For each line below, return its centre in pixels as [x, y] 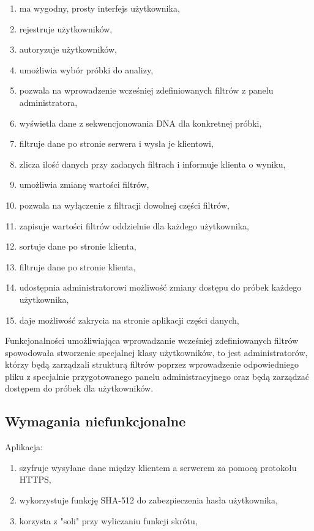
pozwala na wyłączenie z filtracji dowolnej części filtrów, [124, 205]
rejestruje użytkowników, [66, 28]
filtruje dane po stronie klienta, [77, 266]
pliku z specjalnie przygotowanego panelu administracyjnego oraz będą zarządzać [157, 376]
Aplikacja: [24, 447]
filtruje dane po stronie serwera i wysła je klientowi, [116, 143]
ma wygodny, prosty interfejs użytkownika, [99, 8]
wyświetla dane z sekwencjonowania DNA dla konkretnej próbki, [140, 123]
